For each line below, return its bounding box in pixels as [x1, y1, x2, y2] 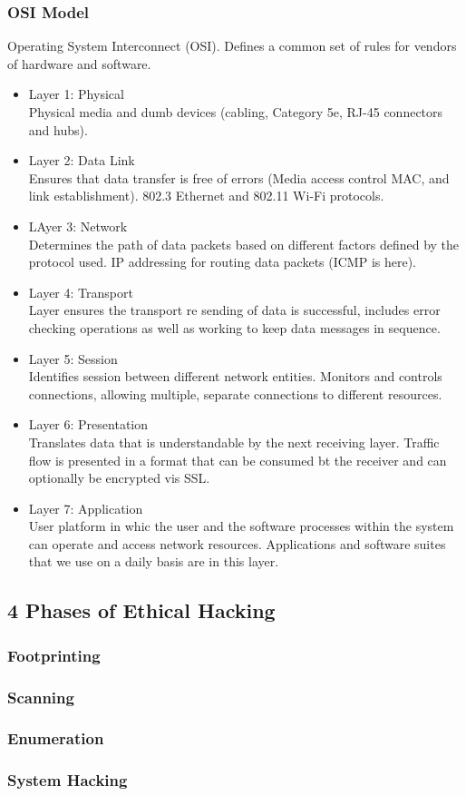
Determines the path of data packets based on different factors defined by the [28, 234, 460, 253]
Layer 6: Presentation [28, 415, 149, 434]
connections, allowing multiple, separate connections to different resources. [28, 384, 442, 403]
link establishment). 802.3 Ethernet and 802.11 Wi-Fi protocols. [28, 186, 384, 205]
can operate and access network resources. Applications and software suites [28, 534, 446, 553]
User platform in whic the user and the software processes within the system [28, 516, 454, 536]
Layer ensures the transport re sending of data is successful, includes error [28, 300, 441, 319]
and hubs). [28, 120, 88, 139]
